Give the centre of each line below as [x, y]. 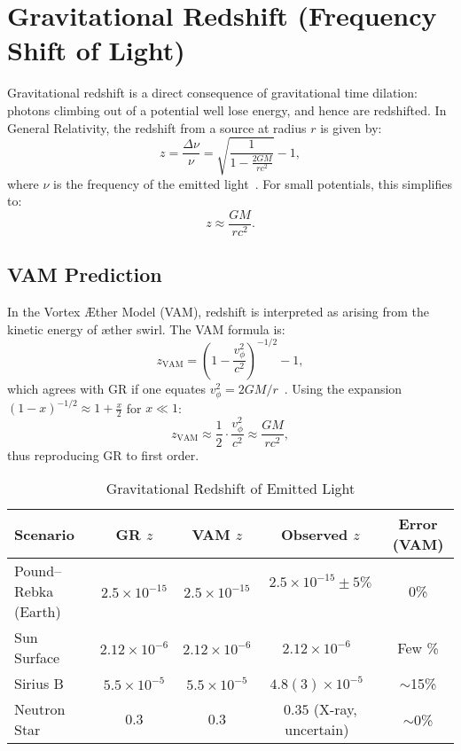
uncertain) [317, 730]
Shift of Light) [96, 50]
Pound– [38, 571]
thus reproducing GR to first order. [103, 454]
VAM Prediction [85, 274]
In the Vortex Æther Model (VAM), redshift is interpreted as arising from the [219, 312]
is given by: [351, 127]
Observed [314, 534]
